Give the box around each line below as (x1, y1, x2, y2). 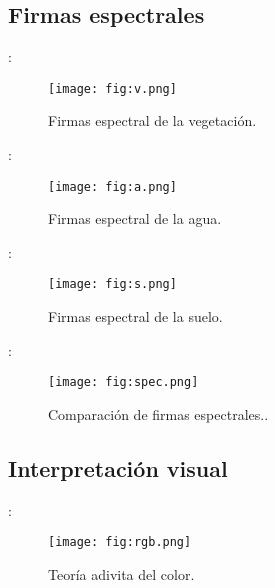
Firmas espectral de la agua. (48, 208, 222, 229)
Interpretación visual (8, 452, 228, 483)
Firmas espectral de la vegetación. (48, 110, 257, 131)
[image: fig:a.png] (48, 179, 177, 194)
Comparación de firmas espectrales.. (48, 403, 269, 424)
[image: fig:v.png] (48, 81, 177, 96)
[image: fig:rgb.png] (48, 535, 192, 550)
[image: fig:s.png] (48, 277, 177, 292)
